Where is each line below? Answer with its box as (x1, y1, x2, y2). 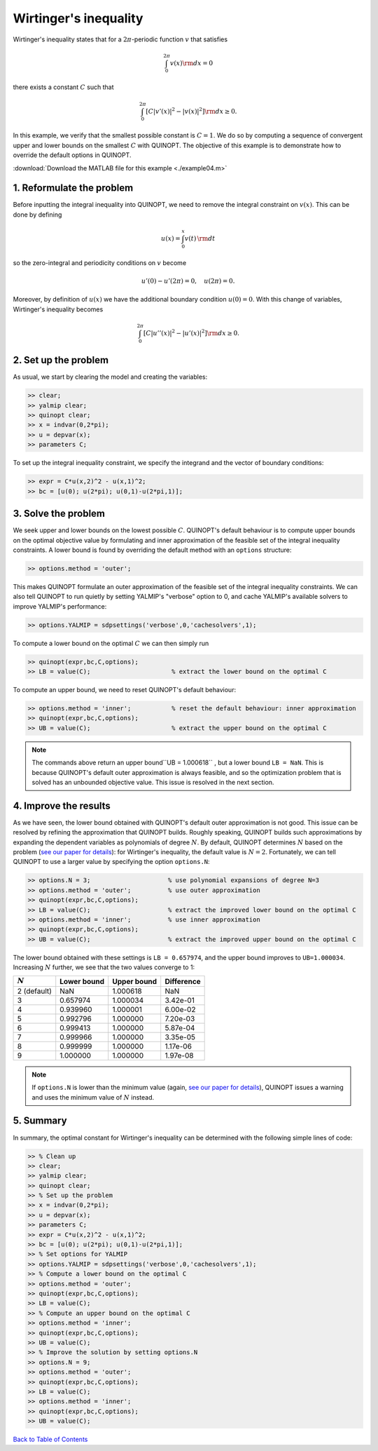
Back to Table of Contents (13, 1435, 88, 1444)
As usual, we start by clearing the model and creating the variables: (13, 372, 208, 382)
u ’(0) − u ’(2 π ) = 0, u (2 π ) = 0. (141, 277, 235, 285)
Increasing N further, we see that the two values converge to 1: (13, 963, 195, 971)
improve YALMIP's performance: (13, 602, 107, 610)
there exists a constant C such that (13, 83, 114, 91)
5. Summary (13, 1115, 67, 1127)
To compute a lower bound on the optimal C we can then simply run (13, 639, 209, 647)
